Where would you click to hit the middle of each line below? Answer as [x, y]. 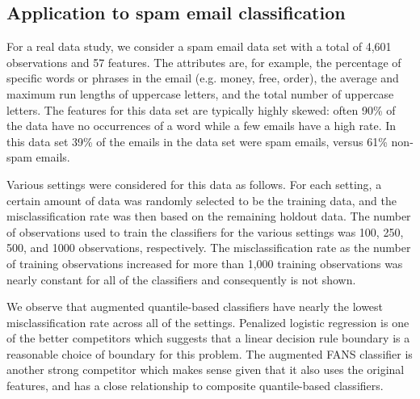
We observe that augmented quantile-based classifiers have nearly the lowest [195, 307]
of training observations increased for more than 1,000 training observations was [205, 263]
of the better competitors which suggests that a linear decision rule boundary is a [208, 338]
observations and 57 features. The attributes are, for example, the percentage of [204, 62]
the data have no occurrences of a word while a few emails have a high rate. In [202, 126]
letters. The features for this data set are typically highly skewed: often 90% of [201, 109]
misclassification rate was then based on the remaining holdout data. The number [209, 216]
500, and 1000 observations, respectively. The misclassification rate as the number [209, 248]
